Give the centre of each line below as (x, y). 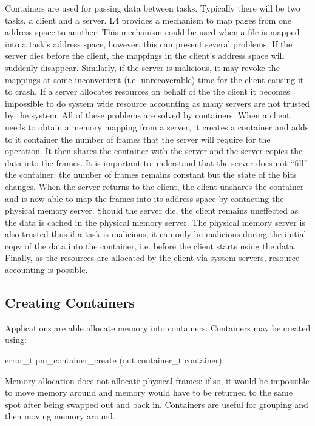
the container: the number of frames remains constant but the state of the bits (151, 174)
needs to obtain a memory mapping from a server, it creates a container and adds (157, 127)
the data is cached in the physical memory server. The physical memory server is (155, 222)
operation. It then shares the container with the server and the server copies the (154, 151)
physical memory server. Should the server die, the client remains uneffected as (152, 210)
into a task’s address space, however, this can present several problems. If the (149, 43)
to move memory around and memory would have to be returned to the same (149, 392)
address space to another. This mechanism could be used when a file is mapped (152, 32)
